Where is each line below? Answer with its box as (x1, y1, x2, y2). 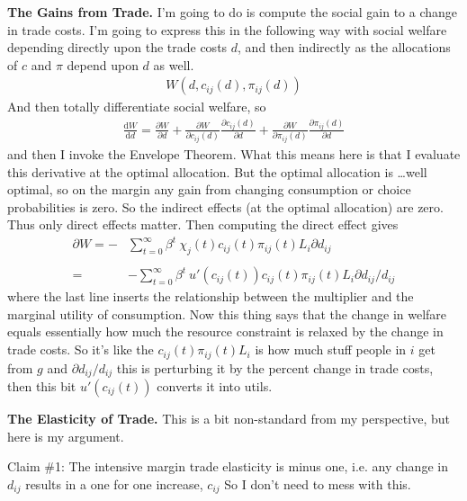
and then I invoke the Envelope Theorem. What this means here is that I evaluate (7, 144, 461, 163)
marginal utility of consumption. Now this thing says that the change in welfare (7, 304, 447, 323)
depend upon (67, 55, 139, 74)
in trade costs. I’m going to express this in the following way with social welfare (7, 20, 447, 39)
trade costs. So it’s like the (7, 340, 154, 359)
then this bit (7, 376, 76, 395)
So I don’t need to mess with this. (224, 474, 411, 493)
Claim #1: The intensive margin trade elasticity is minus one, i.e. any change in (7, 457, 448, 476)
